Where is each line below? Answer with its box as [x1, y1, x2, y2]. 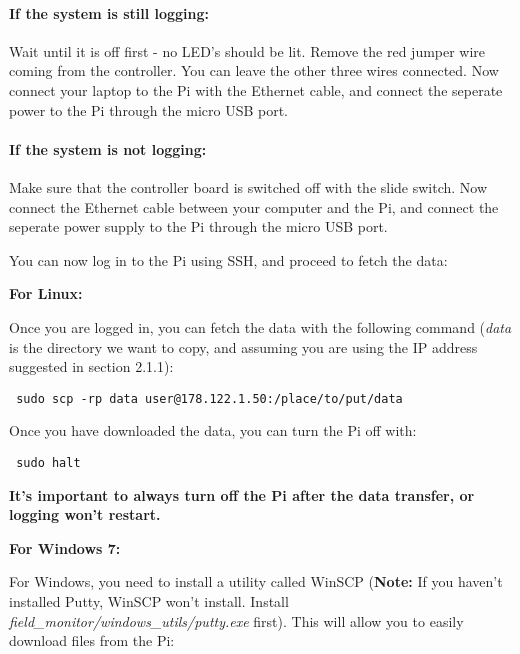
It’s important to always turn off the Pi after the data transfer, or [9, 484, 475, 505]
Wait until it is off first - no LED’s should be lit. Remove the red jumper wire [9, 40, 486, 61]
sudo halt [16, 455, 81, 470]
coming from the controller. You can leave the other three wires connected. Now [9, 60, 499, 81]
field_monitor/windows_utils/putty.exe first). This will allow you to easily [9, 610, 464, 631]
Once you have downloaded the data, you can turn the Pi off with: [9, 420, 417, 441]
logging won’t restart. [9, 504, 161, 525]
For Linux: [9, 283, 83, 304]
